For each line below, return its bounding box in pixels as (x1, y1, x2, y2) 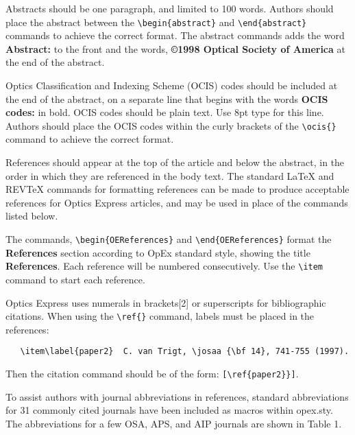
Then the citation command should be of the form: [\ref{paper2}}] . (5, 366, 299, 381)
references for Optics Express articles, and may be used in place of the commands (5, 195, 348, 209)
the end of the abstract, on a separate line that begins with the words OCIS (5, 91, 328, 106)
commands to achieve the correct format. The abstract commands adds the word (5, 28, 345, 43)
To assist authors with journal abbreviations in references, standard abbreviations (5, 389, 349, 403)
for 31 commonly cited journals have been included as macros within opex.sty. (5, 403, 333, 417)
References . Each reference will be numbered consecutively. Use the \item (5, 259, 323, 273)
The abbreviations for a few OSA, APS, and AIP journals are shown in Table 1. (5, 416, 342, 430)
